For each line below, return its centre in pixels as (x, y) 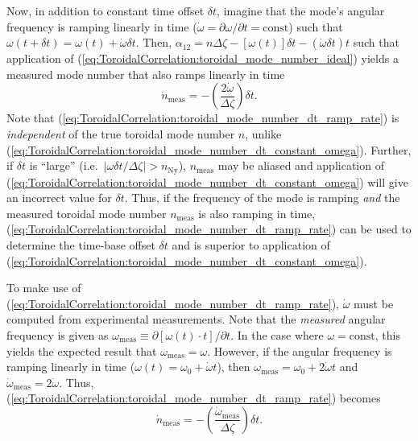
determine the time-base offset (81, 244)
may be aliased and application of (301, 165)
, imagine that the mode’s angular (301, 10)
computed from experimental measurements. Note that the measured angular (196, 319)
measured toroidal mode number (87, 213)
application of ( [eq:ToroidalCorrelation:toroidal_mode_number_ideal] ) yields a (203, 58)
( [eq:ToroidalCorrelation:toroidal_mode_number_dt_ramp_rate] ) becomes (194, 398)
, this (387, 334)
